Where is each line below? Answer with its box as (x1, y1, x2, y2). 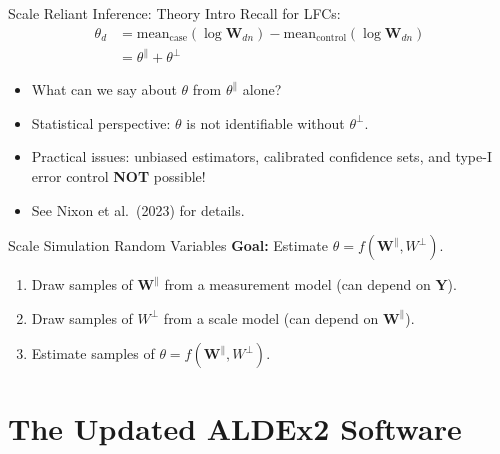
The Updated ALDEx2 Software (8, 407, 462, 448)
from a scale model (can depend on (163, 307, 379, 328)
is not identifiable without (186, 112, 345, 133)
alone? (242, 79, 282, 100)
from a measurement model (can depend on (164, 274, 431, 295)
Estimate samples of (31, 343, 155, 364)
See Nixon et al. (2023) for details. (31, 199, 245, 220)
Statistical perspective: (31, 112, 171, 133)
